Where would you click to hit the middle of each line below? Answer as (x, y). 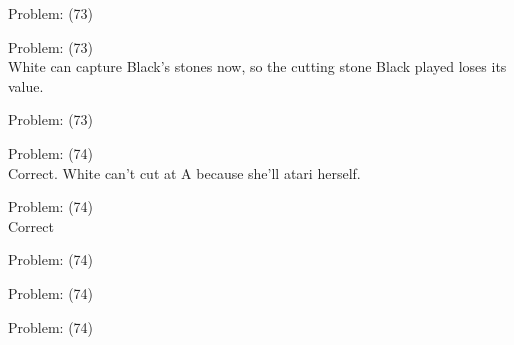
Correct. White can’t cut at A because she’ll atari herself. (184, 172)
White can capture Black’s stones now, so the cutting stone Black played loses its (257, 66)
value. (26, 85)
